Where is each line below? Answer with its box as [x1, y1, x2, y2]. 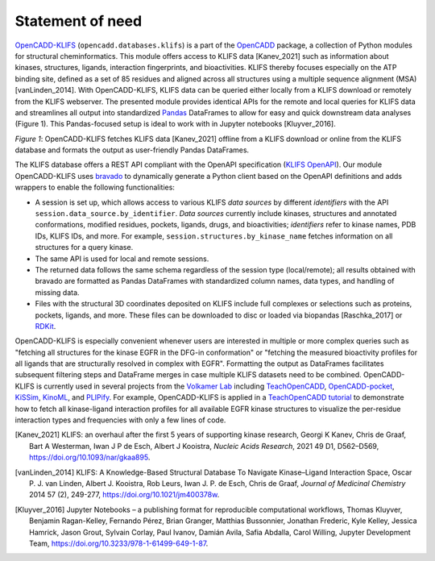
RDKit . [35, 321, 56, 330]
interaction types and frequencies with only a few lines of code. [14, 415, 226, 425]
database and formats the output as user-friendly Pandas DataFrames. [14, 145, 250, 155]
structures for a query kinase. [35, 243, 134, 252]
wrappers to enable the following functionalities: [14, 182, 175, 193]
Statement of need [14, 12, 143, 30]
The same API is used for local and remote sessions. [35, 254, 209, 264]
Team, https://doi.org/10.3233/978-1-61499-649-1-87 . [29, 538, 209, 548]
